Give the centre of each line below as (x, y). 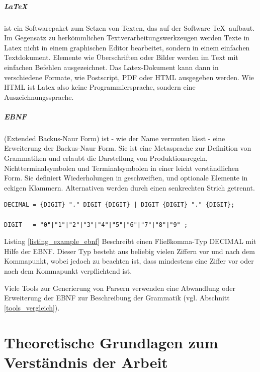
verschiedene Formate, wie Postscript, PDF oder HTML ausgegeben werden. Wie (129, 77)
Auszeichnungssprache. (39, 97)
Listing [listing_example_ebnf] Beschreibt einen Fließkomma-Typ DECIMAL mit (130, 241)
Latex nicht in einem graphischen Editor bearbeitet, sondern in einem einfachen (127, 47)
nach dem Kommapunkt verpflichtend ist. (68, 271)
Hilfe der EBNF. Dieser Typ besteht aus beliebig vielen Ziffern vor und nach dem (129, 251)
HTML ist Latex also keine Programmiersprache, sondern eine (100, 87)
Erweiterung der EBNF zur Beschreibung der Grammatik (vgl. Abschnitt (117, 298)
